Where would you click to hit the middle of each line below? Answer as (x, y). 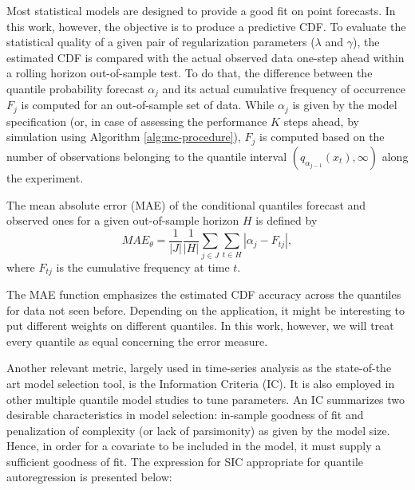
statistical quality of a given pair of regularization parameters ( (161, 42)
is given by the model (345, 105)
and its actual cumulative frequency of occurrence (284, 88)
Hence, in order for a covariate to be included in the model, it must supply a (194, 446)
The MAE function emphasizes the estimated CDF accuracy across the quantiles (204, 294)
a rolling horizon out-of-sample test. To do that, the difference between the (190, 73)
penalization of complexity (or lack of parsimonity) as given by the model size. (198, 430)
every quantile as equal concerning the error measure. (137, 341)
